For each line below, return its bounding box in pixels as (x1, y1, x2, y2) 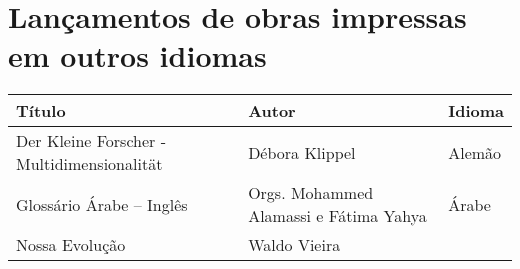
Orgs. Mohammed (248, 181, 374, 205)
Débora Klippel (248, 140, 356, 164)
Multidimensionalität (16, 152, 163, 176)
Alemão (448, 140, 502, 164)
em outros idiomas (8, 35, 267, 76)
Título (16, 99, 66, 123)
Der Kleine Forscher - (16, 129, 166, 153)
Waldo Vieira (248, 233, 341, 257)
